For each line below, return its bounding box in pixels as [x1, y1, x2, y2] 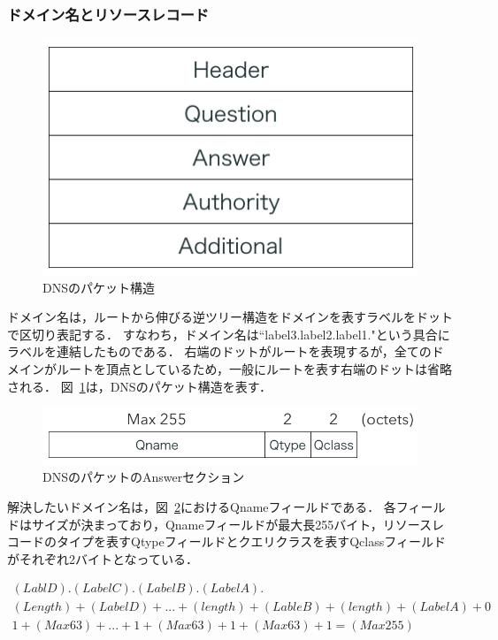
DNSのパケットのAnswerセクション [42, 468, 245, 486]
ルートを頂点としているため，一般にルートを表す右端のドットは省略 [56, 359, 452, 377]
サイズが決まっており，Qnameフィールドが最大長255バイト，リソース [31, 514, 433, 533]
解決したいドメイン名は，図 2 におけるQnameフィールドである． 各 [7, 497, 396, 515]
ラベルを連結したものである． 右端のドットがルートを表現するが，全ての [7, 342, 432, 361]
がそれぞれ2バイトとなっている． [7, 549, 198, 568]
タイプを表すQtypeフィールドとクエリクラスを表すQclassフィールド [56, 532, 446, 551]
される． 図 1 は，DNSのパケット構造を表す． [7, 377, 272, 395]
